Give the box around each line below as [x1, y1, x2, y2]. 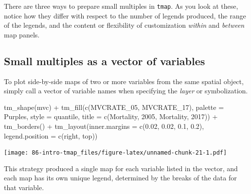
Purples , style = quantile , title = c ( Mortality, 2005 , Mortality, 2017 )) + [4, 111, 218, 122]
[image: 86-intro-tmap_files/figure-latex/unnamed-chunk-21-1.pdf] [4, 149, 227, 157]
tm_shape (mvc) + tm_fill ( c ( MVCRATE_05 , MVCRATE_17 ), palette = [4, 102, 224, 112]
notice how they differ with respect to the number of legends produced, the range [4, 10, 246, 20]
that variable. [4, 182, 44, 193]
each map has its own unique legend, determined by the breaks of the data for [4, 173, 237, 183]
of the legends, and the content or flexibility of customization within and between [4, 20, 245, 30]
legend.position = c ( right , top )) [4, 130, 98, 141]
